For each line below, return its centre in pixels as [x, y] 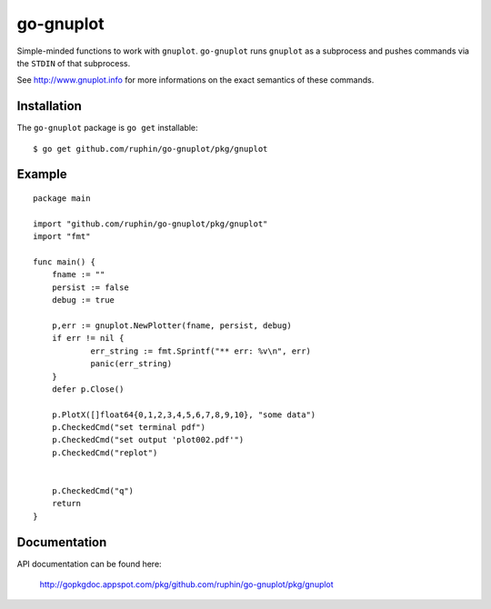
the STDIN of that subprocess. [74, 63]
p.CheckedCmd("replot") [105, 453]
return [66, 504]
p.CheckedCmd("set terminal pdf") [129, 428]
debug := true [83, 300]
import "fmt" [62, 237]
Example [42, 174]
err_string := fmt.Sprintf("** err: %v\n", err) [200, 351]
